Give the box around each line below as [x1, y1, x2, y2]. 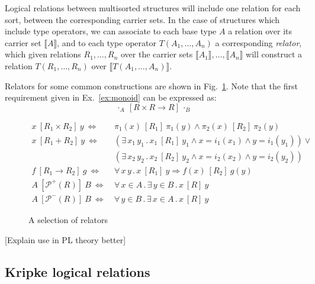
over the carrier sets [121, 48, 193, 60]
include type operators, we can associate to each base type [5, 25, 217, 37]
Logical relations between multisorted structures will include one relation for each [5, 2, 301, 14]
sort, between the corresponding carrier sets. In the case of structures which [5, 13, 279, 25]
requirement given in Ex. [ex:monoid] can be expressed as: [5, 91, 217, 104]
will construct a [246, 48, 303, 60]
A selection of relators [28, 213, 108, 225]
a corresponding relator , [215, 36, 302, 49]
